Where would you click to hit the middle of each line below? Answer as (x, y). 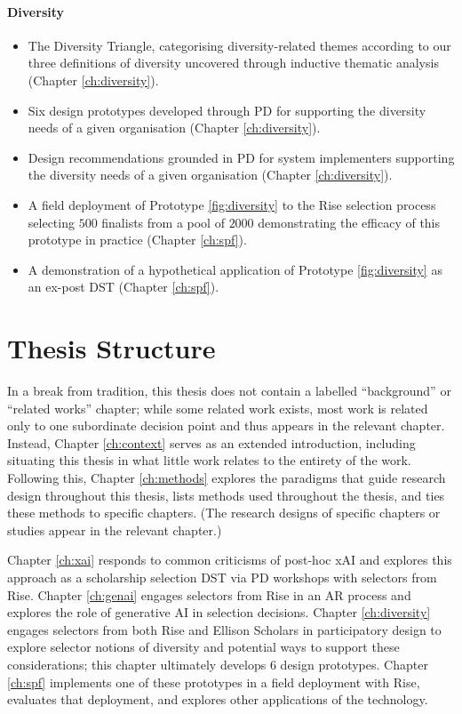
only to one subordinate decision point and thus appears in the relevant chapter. (226, 425)
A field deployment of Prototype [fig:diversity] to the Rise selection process (232, 204)
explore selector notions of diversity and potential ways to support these (203, 647)
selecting (51, 222)
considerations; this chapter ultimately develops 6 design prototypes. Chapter (218, 664)
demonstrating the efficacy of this (349, 222)
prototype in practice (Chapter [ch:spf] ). (137, 240)
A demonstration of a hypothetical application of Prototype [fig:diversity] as (235, 269)
